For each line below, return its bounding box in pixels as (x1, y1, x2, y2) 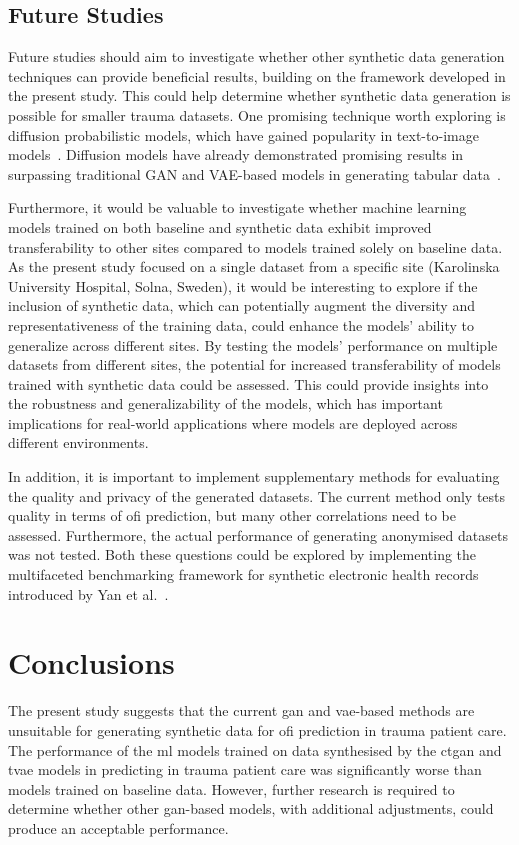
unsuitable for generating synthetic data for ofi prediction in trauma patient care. (8, 719, 507, 740)
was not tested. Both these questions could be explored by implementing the (8, 544, 477, 565)
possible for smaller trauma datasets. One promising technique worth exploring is (8, 104, 506, 125)
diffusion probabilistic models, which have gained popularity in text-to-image (8, 124, 479, 145)
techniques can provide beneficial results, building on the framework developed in (8, 65, 506, 86)
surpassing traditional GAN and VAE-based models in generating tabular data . (8, 163, 501, 184)
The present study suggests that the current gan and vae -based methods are (8, 700, 475, 721)
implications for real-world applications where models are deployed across (8, 412, 458, 433)
